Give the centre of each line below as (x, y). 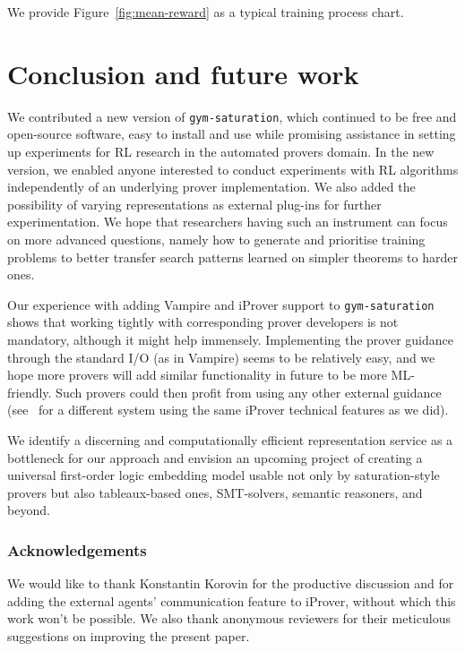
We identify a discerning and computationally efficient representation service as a (230, 439)
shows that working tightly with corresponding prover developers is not (203, 322)
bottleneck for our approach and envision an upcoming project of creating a (215, 457)
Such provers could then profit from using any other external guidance (249, 392)
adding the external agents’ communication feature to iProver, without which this (232, 600)
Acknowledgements (77, 549)
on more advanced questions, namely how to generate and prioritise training (216, 239)
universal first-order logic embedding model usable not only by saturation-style (224, 475)
